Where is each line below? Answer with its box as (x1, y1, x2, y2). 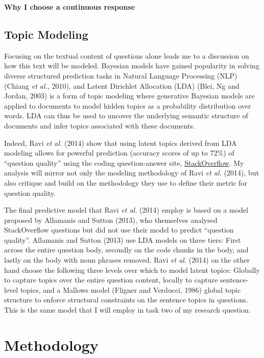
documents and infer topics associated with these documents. (4, 120, 195, 131)
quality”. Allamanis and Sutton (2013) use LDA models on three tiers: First (4, 234, 241, 245)
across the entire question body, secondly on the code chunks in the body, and (4, 244, 249, 255)
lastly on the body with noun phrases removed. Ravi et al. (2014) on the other (4, 254, 250, 265)
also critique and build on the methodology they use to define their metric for (4, 177, 247, 188)
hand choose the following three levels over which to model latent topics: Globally (4, 264, 260, 275)
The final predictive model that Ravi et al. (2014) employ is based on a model (4, 204, 248, 215)
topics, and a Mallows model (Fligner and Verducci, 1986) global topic (20, 284, 241, 295)
